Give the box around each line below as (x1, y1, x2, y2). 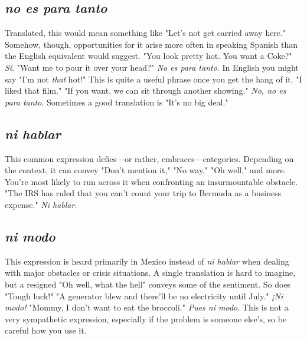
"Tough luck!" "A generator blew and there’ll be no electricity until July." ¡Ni (5, 289, 283, 302)
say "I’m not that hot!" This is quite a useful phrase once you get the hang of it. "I (5, 72, 302, 85)
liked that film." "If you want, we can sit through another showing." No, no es (5, 84, 286, 97)
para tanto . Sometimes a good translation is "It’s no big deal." (5, 95, 228, 108)
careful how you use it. (5, 324, 87, 336)
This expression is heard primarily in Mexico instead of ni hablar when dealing (5, 255, 289, 267)
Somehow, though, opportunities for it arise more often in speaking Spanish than (5, 38, 298, 50)
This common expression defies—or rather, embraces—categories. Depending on (5, 152, 294, 164)
